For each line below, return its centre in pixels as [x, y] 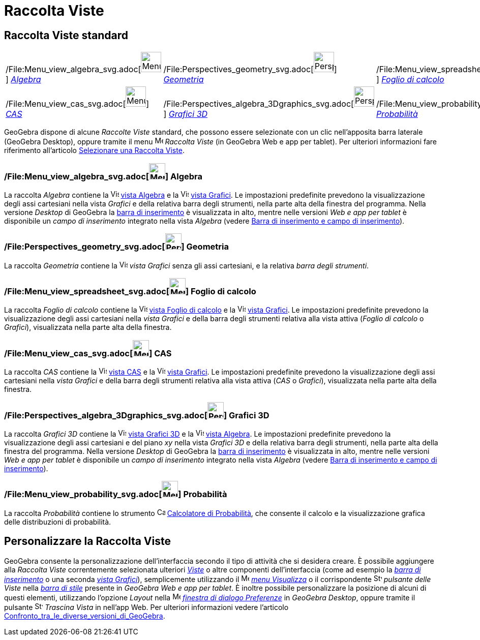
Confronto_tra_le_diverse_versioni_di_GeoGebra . [85, 616]
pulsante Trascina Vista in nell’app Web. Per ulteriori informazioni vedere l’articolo [146, 607]
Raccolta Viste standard [66, 35]
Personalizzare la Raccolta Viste [87, 541]
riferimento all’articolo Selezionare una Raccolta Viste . [94, 150]
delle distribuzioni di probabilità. [58, 522]
